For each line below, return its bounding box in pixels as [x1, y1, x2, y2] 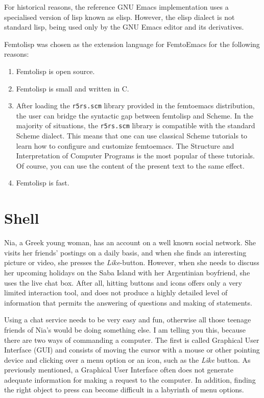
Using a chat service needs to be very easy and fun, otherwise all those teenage [4, 314, 251, 325]
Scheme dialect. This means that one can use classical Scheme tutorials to [16, 130, 248, 141]
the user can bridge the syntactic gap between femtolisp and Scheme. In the [16, 110, 254, 121]
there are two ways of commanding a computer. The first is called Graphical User [4, 334, 259, 345]
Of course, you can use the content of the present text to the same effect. [16, 160, 245, 171]
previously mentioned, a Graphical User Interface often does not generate [4, 364, 233, 375]
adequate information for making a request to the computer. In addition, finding [4, 374, 256, 385]
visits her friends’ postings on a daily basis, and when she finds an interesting [4, 247, 247, 257]
